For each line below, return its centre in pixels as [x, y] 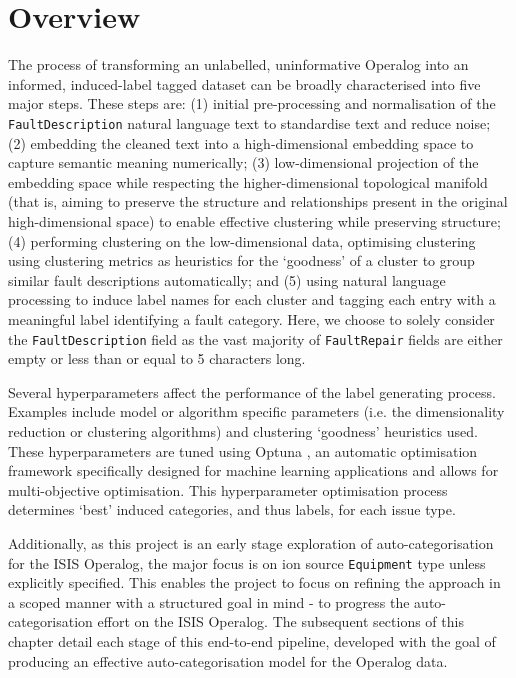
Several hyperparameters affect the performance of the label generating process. [252, 391]
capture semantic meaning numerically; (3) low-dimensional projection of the [243, 162]
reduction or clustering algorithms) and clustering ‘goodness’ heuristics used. [243, 430]
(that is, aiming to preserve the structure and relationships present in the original [258, 201]
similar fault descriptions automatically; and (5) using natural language [227, 279]
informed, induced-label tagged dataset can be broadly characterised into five [244, 83]
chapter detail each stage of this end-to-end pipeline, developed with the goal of [252, 640]
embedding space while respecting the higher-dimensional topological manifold [248, 181]
